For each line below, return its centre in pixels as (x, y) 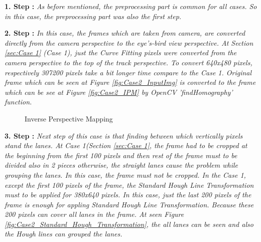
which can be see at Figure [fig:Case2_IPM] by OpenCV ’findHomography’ (119, 92)
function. (18, 102)
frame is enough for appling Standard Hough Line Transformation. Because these (129, 204)
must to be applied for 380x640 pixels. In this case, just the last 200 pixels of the (128, 195)
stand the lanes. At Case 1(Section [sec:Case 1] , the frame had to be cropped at (126, 145)
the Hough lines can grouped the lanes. (63, 234)
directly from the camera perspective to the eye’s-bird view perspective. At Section (129, 42)
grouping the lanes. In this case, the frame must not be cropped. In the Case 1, (125, 174)
